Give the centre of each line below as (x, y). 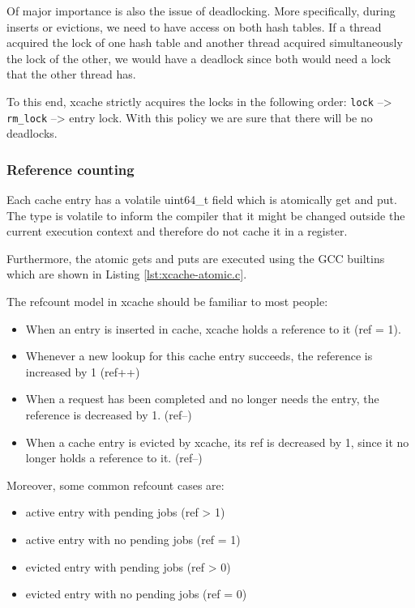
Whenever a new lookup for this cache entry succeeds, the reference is (199, 356)
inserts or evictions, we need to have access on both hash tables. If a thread (194, 26)
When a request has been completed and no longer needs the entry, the (202, 399)
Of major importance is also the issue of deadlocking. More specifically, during (201, 11)
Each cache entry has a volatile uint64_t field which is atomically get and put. (202, 200)
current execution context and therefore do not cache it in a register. (177, 231)
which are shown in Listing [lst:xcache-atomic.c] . (127, 274)
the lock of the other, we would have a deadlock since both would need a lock (199, 58)
